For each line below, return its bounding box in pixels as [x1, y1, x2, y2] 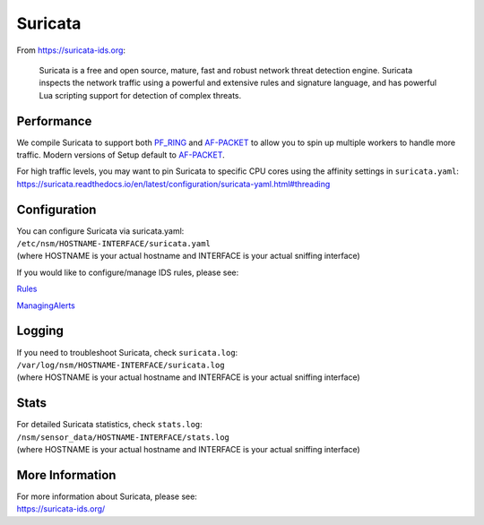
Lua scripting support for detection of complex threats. [39, 90, 242, 100]
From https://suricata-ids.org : [16, 45, 125, 56]
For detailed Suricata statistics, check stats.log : [16, 419, 203, 430]
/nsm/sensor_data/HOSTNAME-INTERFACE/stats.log [16, 432, 230, 443]
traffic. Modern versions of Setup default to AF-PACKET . [16, 150, 226, 160]
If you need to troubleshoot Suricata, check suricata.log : [16, 347, 238, 357]
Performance [16, 113, 92, 129]
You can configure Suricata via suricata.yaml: [16, 225, 185, 237]
